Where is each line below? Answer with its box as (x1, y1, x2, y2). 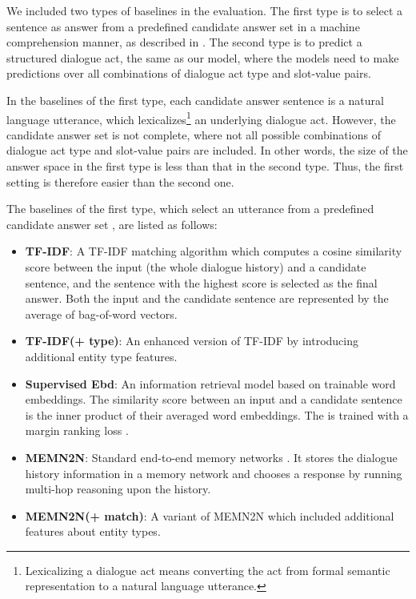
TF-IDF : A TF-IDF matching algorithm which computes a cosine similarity (25, 243, 402, 259)
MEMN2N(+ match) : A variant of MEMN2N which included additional (25, 507, 394, 524)
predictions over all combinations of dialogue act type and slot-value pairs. (6, 65, 371, 82)
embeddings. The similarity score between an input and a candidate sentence (25, 391, 402, 408)
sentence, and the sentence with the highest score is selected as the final (25, 274, 378, 291)
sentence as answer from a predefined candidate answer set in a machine (6, 18, 360, 34)
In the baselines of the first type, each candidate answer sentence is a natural (6, 91, 384, 108)
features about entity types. (25, 523, 161, 540)
